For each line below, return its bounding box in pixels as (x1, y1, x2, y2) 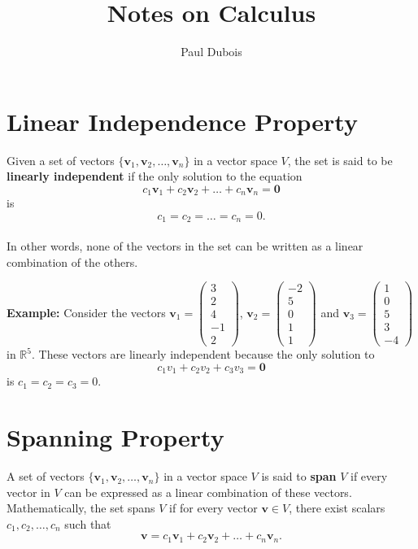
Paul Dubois (181, 43, 242, 60)
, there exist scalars (289, 499, 385, 516)
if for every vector (169, 499, 258, 516)
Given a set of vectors (7, 151, 115, 168)
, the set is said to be (287, 151, 393, 168)
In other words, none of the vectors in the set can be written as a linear (7, 237, 364, 254)
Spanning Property (7, 420, 224, 454)
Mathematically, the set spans (7, 499, 155, 516)
